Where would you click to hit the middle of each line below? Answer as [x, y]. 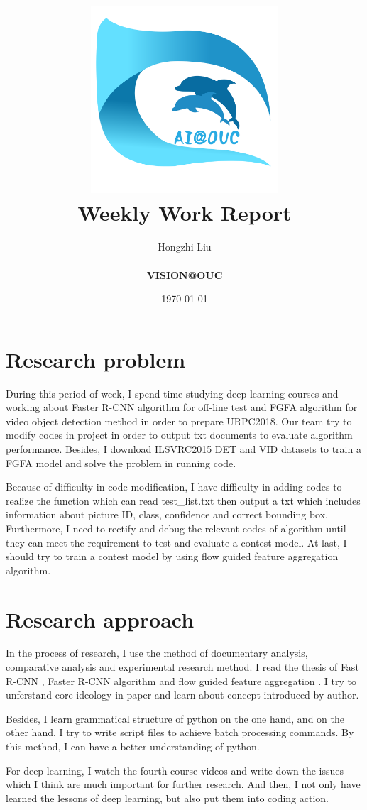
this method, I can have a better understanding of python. [133, 746]
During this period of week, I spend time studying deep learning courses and [172, 393]
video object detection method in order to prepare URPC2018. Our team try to [179, 421]
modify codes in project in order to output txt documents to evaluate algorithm [179, 435]
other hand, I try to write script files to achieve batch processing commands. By [180, 732]
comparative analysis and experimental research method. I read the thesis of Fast [182, 667]
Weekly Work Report [185, 213]
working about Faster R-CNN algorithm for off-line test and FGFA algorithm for [182, 407]
